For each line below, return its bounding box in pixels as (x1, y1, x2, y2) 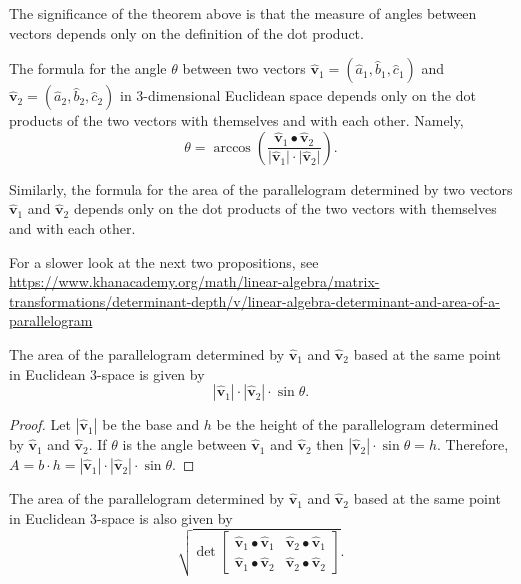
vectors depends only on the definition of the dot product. (9, 22, 364, 43)
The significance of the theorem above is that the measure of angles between (9, 3, 477, 23)
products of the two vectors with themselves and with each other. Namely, (9, 110, 464, 131)
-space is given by (97, 363, 205, 384)
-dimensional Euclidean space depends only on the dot (143, 85, 476, 106)
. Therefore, (436, 434, 509, 455)
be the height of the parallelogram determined (216, 414, 499, 435)
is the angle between (122, 434, 247, 455)
